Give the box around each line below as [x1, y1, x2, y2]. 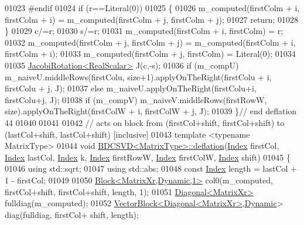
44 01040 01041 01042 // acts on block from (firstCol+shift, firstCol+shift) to [5, 116, 285, 128]
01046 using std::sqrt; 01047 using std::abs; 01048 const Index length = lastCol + [5, 162, 297, 175]
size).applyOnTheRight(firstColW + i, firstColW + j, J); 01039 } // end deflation [5, 105, 297, 117]
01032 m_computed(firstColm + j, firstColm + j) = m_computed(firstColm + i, [5, 36, 296, 48]
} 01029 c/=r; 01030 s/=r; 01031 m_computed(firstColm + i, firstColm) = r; [5, 25, 283, 37]
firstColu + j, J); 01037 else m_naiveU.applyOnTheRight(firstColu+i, [5, 82, 257, 94]
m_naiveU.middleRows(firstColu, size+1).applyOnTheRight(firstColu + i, [5, 70, 272, 83]
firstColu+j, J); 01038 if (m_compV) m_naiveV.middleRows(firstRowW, [5, 93, 267, 105]
